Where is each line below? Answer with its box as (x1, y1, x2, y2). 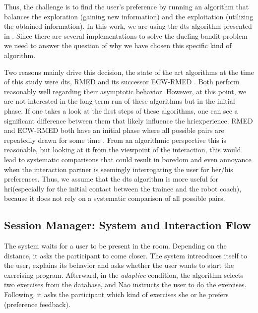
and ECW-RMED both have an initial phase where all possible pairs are (4, 125, 224, 135)
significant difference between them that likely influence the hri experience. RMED (4, 115, 253, 125)
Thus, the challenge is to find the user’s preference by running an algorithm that (4, 1, 249, 11)
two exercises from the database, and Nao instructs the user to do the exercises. (4, 279, 247, 290)
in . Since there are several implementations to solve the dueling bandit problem (4, 30, 248, 41)
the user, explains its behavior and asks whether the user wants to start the (4, 260, 234, 270)
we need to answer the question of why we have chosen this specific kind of (4, 40, 232, 51)
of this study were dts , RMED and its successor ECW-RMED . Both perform (4, 76, 240, 87)
